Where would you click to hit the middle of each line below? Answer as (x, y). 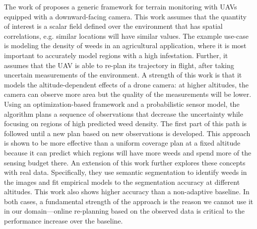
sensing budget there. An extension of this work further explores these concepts (125, 162)
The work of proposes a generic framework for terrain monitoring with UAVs (121, 6)
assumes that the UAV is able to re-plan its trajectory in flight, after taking (119, 65)
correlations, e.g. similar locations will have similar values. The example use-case (126, 36)
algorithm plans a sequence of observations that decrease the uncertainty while (124, 114)
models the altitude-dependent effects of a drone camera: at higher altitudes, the (127, 84)
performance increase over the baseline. (64, 221)
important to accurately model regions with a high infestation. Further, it (116, 55)
